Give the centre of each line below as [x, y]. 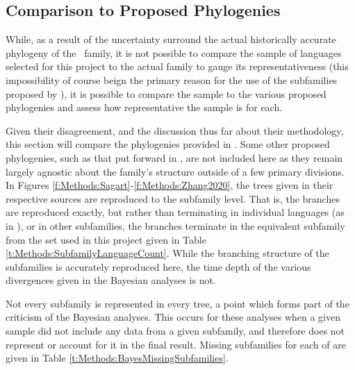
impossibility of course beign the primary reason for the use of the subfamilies [172, 79]
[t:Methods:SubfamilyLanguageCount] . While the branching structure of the [167, 253]
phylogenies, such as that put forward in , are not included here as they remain [174, 157]
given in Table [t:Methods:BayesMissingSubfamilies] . [117, 358]
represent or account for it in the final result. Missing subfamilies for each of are [176, 344]
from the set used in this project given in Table [106, 239]
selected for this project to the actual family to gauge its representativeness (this [177, 66]
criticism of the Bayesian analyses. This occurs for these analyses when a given [173, 317]
